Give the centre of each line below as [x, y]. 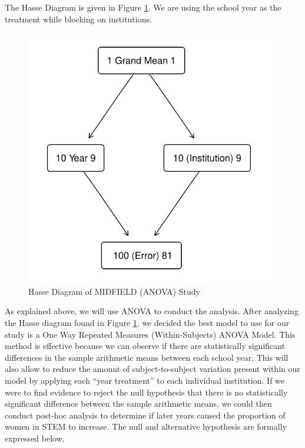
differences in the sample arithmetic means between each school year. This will [147, 357]
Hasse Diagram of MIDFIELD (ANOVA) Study [114, 291]
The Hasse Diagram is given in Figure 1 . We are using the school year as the [143, 7]
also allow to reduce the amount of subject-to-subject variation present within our [152, 369]
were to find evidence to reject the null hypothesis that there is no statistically [146, 392]
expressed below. [35, 438]
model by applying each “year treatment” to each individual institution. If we [145, 380]
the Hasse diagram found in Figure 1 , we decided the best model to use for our [147, 322]
